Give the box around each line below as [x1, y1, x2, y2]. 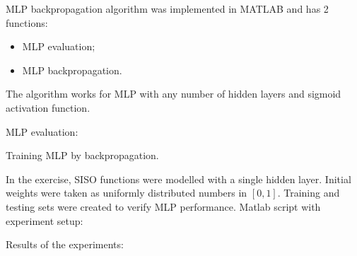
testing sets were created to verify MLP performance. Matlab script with [6, 199, 321, 214]
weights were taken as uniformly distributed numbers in [6, 185, 247, 200]
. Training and [277, 185, 340, 200]
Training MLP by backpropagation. [6, 148, 159, 163]
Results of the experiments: [6, 237, 124, 252]
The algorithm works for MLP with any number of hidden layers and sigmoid [6, 86, 341, 101]
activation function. [6, 100, 90, 115]
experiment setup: [6, 213, 83, 228]
